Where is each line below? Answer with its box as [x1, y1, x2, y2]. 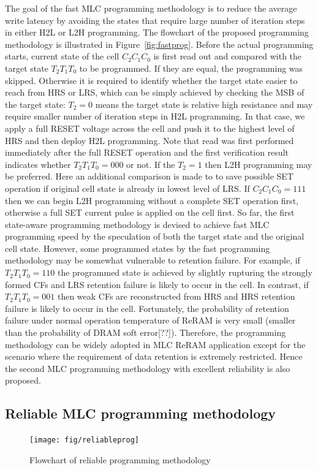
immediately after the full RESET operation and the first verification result [5, 146, 289, 159]
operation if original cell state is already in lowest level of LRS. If [5, 181, 250, 194]
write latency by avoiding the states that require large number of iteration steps [5, 13, 305, 26]
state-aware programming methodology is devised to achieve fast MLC [5, 218, 270, 230]
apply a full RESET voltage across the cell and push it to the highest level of [5, 121, 295, 134]
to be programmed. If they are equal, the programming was [79, 61, 303, 74]
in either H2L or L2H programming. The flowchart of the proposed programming [5, 26, 309, 39]
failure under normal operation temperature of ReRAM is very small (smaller [5, 314, 296, 327]
